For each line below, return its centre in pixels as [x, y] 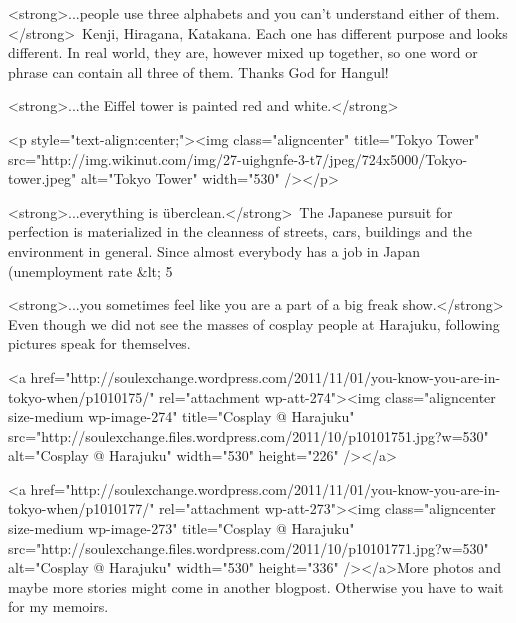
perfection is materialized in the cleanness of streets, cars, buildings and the [240, 231]
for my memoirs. [58, 606]
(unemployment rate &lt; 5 [90, 270]
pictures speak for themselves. [99, 343]
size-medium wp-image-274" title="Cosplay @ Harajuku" [181, 416]
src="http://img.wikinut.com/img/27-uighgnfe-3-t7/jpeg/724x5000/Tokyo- [238, 158]
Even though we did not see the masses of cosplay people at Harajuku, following [254, 323]
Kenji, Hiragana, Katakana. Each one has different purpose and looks [295, 32]
